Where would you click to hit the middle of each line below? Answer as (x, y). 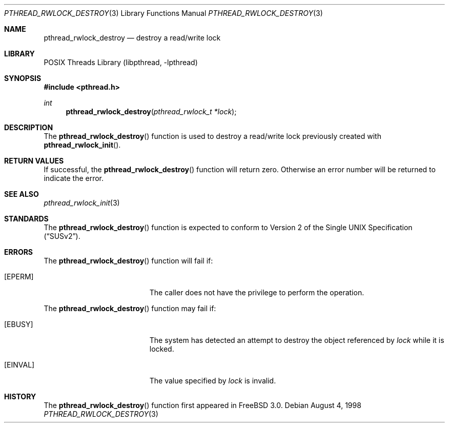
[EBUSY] (19, 324)
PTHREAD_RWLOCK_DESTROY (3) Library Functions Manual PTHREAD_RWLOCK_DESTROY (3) (164, 13)
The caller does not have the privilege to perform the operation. (257, 292)
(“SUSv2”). (62, 236)
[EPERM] (19, 277)
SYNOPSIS (23, 78)
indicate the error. (74, 178)
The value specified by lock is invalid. (213, 381)
